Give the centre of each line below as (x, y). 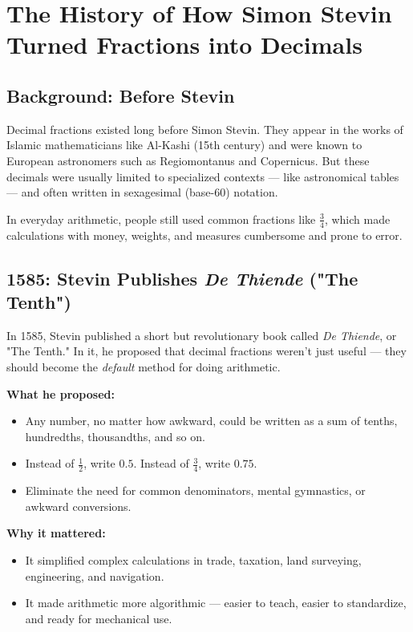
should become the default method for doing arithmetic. (144, 366)
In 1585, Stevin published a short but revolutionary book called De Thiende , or (202, 335)
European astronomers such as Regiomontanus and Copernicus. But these (188, 160)
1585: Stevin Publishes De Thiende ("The (182, 278)
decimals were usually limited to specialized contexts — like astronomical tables (203, 176)
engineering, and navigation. (95, 575)
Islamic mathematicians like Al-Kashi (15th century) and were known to (184, 145)
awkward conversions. (78, 506)
